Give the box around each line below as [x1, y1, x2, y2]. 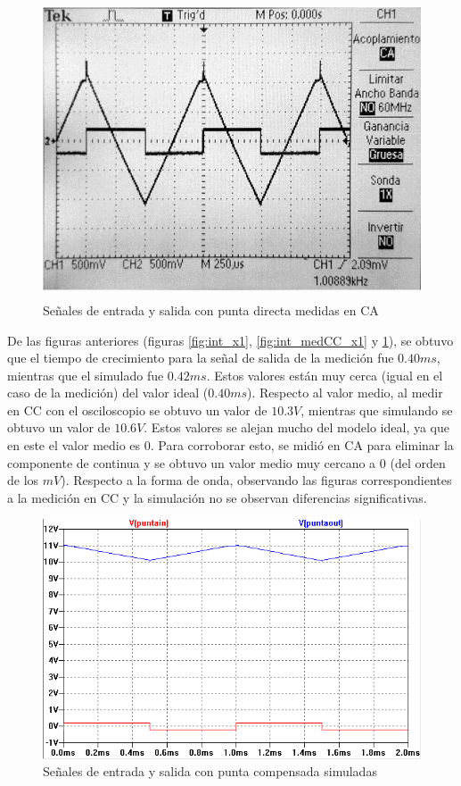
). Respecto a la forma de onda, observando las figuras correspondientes [61, 471, 452, 489]
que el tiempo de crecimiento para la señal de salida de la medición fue [7, 348, 394, 367]
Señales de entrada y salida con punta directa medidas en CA [43, 300, 379, 319]
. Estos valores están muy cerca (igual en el [206, 365, 443, 384]
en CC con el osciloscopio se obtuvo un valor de [7, 400, 268, 419]
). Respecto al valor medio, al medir [247, 383, 443, 402]
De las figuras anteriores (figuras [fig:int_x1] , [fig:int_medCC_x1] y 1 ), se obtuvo [7, 330, 454, 349]
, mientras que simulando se [300, 400, 453, 419]
